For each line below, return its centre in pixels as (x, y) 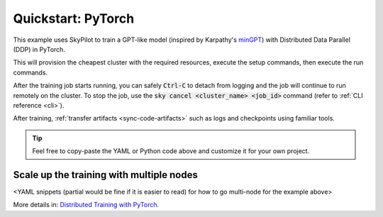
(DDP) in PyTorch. (39, 49)
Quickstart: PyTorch (74, 18)
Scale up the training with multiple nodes (106, 175)
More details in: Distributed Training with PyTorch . (86, 205)
